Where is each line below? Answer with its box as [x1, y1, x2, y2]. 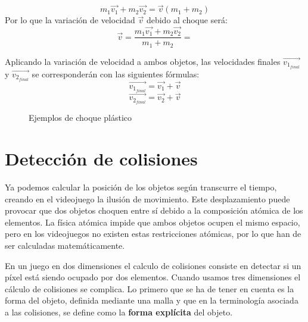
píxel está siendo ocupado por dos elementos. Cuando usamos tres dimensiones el [5, 271, 301, 283]
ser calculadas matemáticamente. [5, 239, 125, 252]
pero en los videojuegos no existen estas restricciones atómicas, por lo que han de [5, 227, 301, 240]
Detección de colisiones [5, 146, 198, 171]
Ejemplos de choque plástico [29, 111, 132, 124]
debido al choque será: [146, 14, 228, 26]
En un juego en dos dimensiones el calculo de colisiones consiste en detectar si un [5, 259, 301, 271]
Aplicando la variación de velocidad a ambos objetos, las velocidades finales [5, 55, 281, 67]
